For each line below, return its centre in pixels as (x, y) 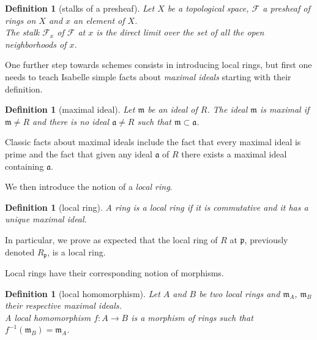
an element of (99, 20)
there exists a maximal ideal (234, 153)
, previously (266, 239)
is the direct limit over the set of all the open (180, 32)
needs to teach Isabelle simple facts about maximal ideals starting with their (148, 76)
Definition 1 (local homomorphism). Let (83, 293)
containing (24, 166)
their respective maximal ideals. (63, 305)
